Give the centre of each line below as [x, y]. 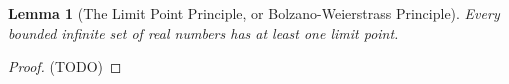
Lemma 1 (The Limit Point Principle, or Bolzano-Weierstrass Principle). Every [254, 13]
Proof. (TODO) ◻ [65, 66]
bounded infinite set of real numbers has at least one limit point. [203, 32]
